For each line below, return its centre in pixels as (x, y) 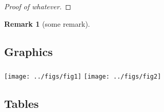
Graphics (29, 51)
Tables (22, 103)
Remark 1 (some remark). (47, 23)
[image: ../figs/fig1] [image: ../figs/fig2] (83, 76)
